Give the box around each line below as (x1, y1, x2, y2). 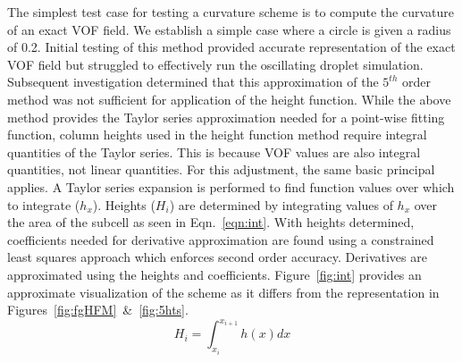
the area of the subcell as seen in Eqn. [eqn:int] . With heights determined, (7, 213, 415, 232)
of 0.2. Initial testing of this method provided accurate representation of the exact (7, 38, 456, 56)
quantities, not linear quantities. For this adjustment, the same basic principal (7, 160, 435, 179)
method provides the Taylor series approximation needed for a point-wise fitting (7, 107, 445, 126)
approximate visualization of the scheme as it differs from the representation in (7, 282, 440, 301)
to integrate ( (7, 195, 80, 214)
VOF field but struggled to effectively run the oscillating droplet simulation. (7, 55, 424, 73)
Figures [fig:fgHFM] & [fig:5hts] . (7, 300, 189, 319)
